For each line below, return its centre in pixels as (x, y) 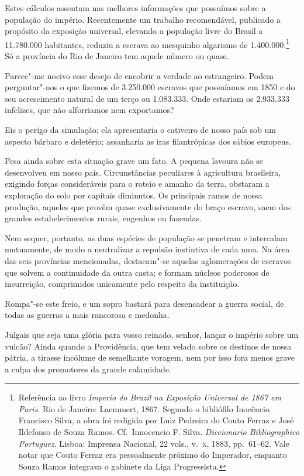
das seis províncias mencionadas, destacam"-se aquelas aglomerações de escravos (148, 260)
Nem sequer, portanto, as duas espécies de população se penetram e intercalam (146, 237)
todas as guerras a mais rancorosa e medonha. (87, 315)
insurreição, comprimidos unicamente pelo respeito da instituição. (122, 284)
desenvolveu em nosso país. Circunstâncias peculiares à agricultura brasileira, (143, 172)
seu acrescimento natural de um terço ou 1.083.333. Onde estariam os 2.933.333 (147, 98)
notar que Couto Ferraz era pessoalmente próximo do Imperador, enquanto (153, 455)
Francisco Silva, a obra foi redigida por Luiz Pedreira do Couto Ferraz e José (156, 420)
